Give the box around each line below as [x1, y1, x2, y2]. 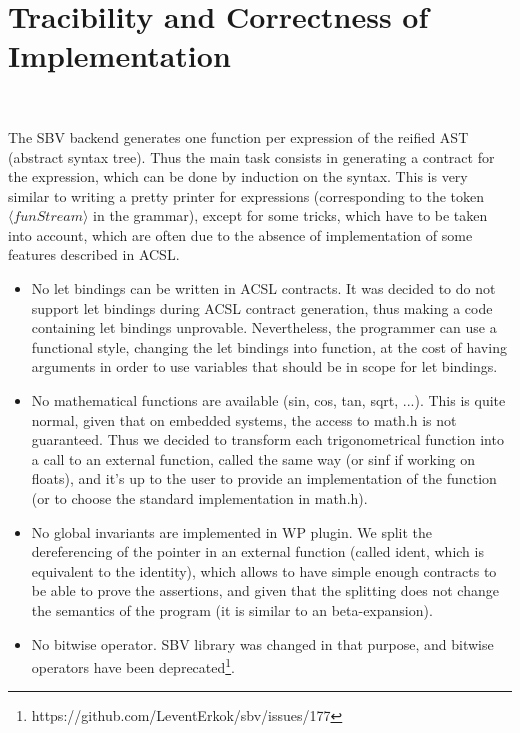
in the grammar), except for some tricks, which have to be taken [93, 205, 488, 226]
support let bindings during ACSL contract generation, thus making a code [31, 297, 493, 318]
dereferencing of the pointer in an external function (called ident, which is [31, 541, 484, 562]
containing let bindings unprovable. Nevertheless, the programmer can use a [31, 317, 497, 338]
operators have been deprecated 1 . [31, 654, 236, 677]
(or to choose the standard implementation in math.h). [31, 488, 368, 508]
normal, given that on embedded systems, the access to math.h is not [31, 409, 457, 430]
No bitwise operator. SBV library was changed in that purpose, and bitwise [31, 633, 494, 654]
